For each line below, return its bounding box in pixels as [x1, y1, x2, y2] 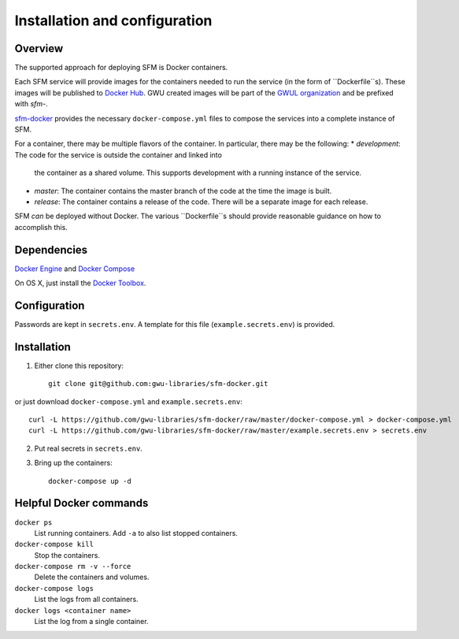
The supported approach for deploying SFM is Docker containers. [14, 63, 228, 72]
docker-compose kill [14, 540, 94, 549]
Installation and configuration [14, 12, 213, 29]
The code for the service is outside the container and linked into [14, 150, 222, 159]
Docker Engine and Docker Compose [14, 264, 135, 273]
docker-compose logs [14, 584, 94, 593]
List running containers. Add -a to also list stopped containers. [34, 528, 238, 537]
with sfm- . [14, 99, 49, 109]
